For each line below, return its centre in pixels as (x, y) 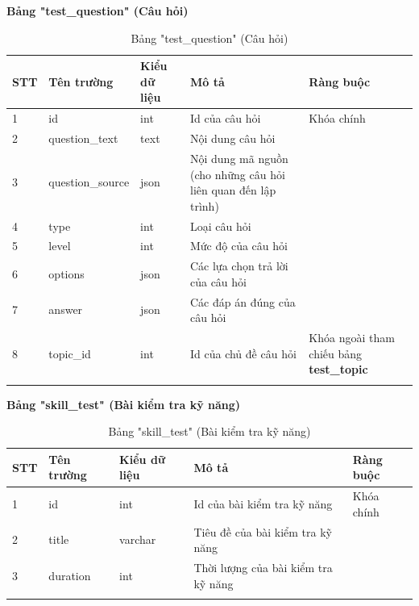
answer (66, 309)
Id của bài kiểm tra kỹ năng (263, 504)
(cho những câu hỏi (237, 174)
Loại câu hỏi (220, 226)
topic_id (70, 353)
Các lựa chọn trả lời (239, 266)
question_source (89, 182)
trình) (204, 205)
